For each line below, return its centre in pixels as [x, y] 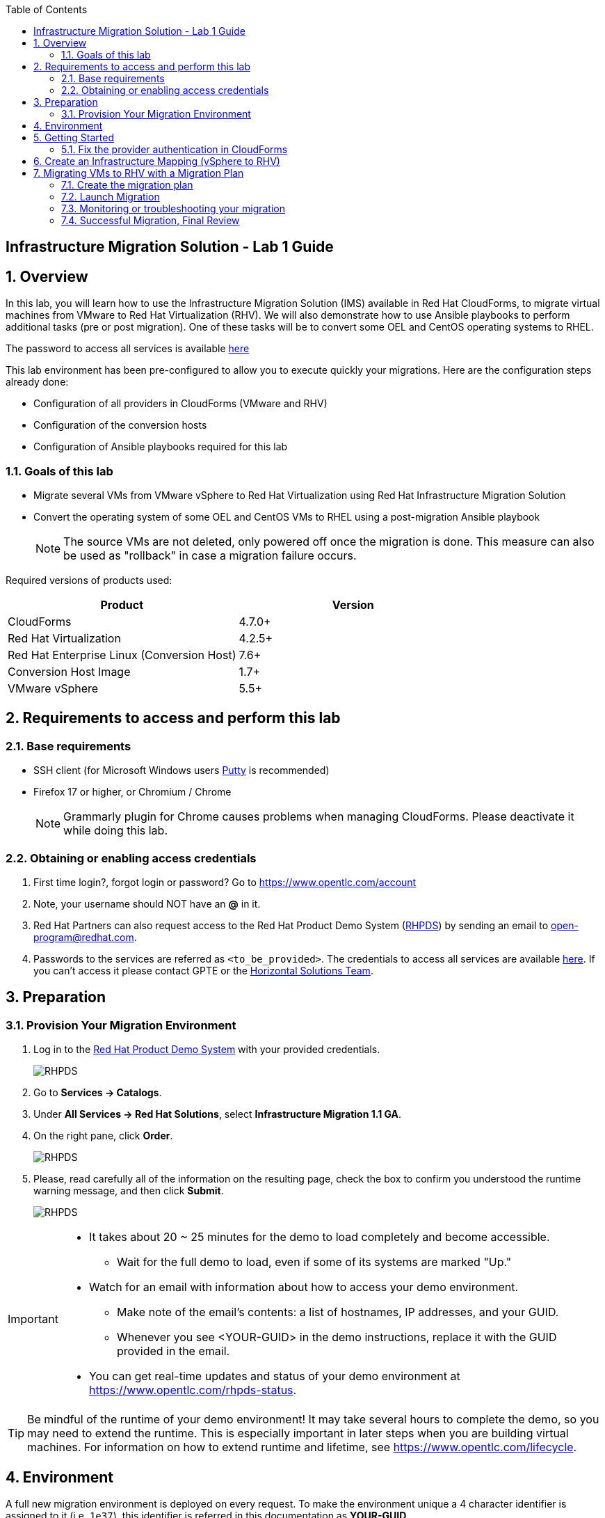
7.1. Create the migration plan [127, 185]
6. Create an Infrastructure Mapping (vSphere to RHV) [157, 161]
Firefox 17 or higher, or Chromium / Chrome [132, 792]
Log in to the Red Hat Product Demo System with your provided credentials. [207, 1050]
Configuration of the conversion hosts [120, 425]
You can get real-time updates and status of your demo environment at [274, 1376]
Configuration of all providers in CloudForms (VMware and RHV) [180, 404]
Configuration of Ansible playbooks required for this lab [161, 447]
